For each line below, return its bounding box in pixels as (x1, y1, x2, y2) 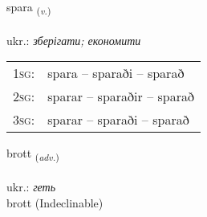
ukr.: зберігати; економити (6, 31, 141, 48)
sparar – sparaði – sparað (47, 110, 189, 129)
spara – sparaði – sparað (47, 63, 185, 83)
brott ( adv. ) (6, 145, 59, 164)
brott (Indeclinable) (6, 194, 103, 211)
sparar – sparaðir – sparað (47, 87, 194, 106)
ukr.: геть (6, 178, 56, 195)
